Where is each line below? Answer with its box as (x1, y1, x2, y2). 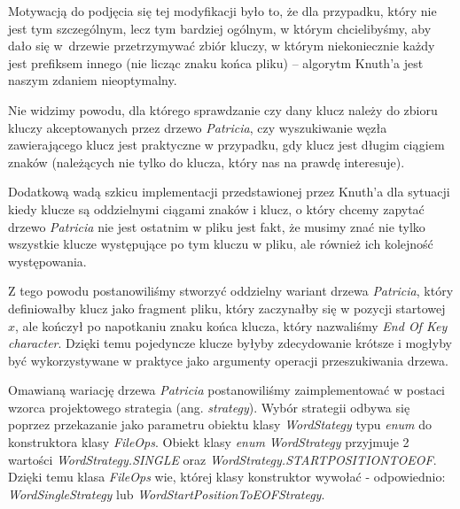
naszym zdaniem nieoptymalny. (8, 71, 177, 89)
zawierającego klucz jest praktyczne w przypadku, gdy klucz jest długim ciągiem (8, 135, 445, 154)
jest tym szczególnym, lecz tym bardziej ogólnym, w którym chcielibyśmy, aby (8, 19, 432, 37)
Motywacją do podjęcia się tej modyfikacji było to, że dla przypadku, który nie (8, 2, 437, 19)
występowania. (8, 251, 87, 270)
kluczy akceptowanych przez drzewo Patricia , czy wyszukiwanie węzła (8, 118, 387, 136)
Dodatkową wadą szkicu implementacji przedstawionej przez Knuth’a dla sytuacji (8, 182, 450, 201)
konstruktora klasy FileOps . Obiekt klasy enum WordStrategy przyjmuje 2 (8, 433, 409, 451)
